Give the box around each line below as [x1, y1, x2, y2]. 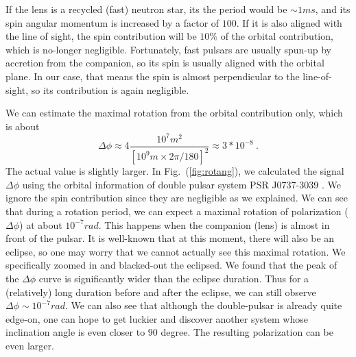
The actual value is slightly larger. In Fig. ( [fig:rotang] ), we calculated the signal [5, 164, 344, 178]
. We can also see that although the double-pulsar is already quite [64, 298, 342, 312]
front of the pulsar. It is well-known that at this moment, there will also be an [5, 231, 335, 245]
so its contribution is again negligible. [31, 82, 189, 97]
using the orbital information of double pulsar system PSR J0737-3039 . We [22, 177, 341, 191]
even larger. [5, 338, 54, 352]
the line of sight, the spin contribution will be [5, 29, 197, 43]
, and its [315, 2, 351, 16]
